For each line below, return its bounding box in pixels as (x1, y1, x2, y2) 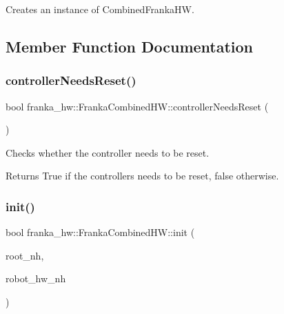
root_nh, (6, 248, 44, 262)
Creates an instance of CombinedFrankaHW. (6, 2, 194, 16)
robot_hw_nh (6, 271, 66, 286)
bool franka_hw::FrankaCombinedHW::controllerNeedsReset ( (6, 99, 269, 113)
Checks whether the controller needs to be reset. (6, 145, 210, 159)
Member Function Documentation (6, 35, 254, 57)
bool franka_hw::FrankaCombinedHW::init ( (6, 225, 195, 239)
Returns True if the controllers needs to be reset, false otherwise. (6, 168, 279, 183)
